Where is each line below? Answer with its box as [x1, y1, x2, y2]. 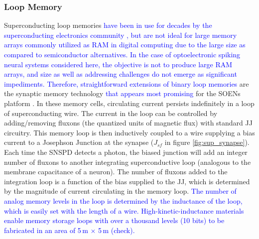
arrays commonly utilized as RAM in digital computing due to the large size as [4, 39, 246, 50]
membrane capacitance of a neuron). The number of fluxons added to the [4, 166, 228, 177]
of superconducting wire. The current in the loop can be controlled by [4, 108, 218, 118]
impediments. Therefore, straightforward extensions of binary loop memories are [4, 78, 249, 89]
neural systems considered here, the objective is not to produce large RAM [4, 59, 233, 69]
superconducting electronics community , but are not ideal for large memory [4, 29, 237, 40]
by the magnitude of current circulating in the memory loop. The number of [4, 186, 237, 196]
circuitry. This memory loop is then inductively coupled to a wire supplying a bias [4, 127, 255, 137]
